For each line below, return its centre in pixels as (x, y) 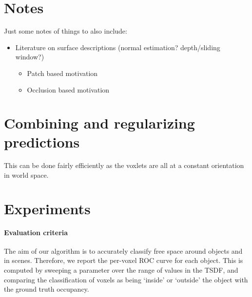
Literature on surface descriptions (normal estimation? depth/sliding (118, 47)
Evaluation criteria (36, 232)
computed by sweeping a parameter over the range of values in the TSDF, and (121, 269)
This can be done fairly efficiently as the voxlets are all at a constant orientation (124, 165)
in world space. (26, 175)
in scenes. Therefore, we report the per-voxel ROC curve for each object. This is (124, 260)
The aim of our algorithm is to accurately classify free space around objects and (123, 251)
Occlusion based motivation (68, 89)
